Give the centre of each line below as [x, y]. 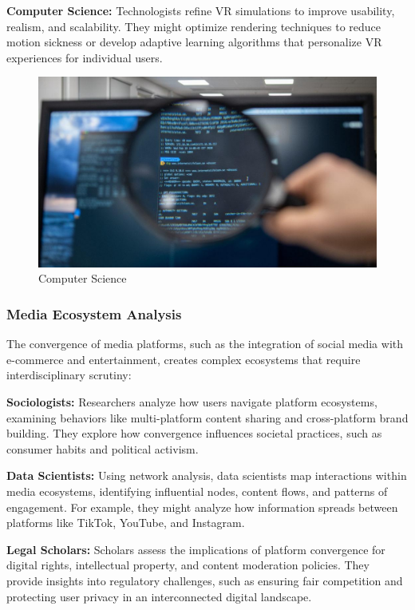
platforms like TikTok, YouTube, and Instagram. [126, 523]
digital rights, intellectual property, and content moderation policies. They [188, 565]
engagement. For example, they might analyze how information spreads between [202, 507]
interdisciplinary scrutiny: [69, 375]
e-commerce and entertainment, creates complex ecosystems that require [184, 359]
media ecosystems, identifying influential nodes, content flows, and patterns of [197, 491]
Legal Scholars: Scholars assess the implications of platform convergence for [196, 549]
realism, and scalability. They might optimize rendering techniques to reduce [194, 26]
